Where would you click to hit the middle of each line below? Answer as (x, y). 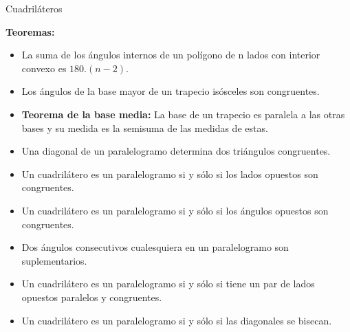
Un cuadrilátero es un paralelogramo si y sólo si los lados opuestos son (170, 174)
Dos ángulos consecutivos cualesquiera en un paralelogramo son (155, 247)
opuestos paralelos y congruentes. (92, 297)
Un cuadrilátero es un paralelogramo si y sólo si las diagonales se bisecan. (177, 320)
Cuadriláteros (34, 8)
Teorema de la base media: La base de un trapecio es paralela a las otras (183, 114)
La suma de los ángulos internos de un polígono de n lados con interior (171, 55)
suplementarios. (54, 260)
